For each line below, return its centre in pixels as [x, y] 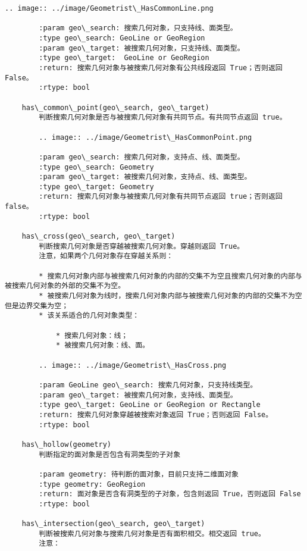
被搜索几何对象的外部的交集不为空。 [65, 286]
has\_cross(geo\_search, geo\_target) [98, 237]
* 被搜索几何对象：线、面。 [102, 345]
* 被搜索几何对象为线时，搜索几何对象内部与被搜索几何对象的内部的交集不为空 [170, 296]
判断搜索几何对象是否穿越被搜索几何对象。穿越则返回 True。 [142, 246]
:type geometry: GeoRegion [92, 484]
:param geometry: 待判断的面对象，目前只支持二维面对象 [139, 474]
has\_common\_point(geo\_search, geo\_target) [115, 107]
